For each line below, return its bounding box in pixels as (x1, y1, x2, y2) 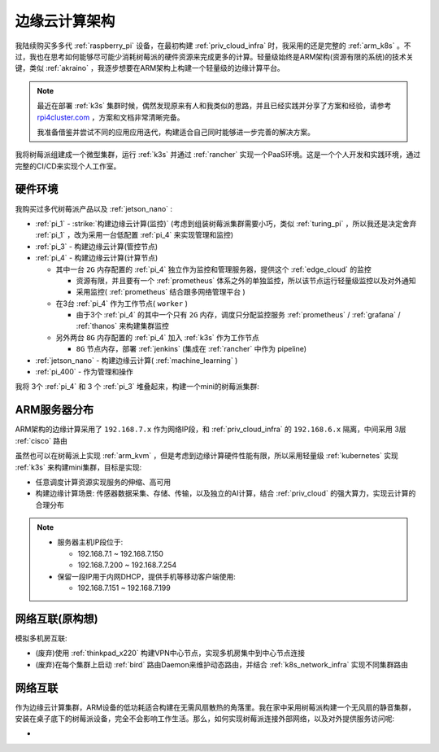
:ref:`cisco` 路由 (15, 435, 68, 445)
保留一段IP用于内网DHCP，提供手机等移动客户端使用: (57, 571, 236, 581)
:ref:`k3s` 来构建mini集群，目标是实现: (15, 462, 142, 472)
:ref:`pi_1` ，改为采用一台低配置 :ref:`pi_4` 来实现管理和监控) (35, 230, 234, 240)
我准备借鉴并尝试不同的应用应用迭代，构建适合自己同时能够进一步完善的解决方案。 (37, 127, 315, 137)
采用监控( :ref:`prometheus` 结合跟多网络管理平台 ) (76, 287, 246, 297)
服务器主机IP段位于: (57, 537, 124, 547)
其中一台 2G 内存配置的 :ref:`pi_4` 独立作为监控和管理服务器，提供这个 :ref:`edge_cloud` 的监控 (55, 265, 372, 274)
